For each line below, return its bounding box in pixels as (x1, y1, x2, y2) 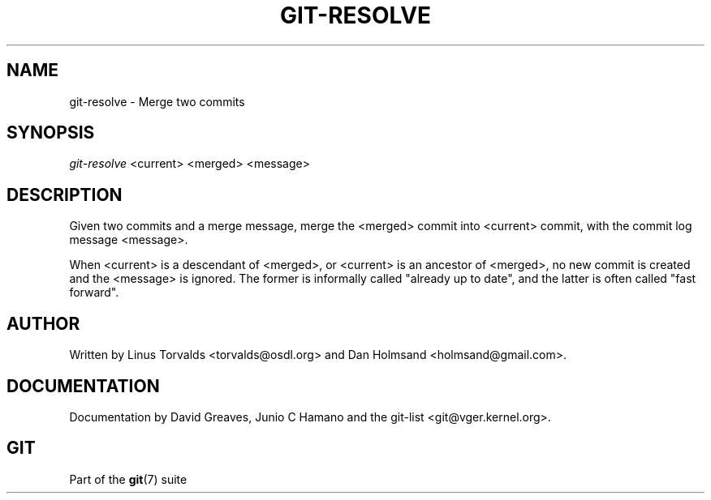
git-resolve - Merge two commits (69, 94, 245, 109)
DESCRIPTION (6, 184, 123, 205)
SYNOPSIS (6, 122, 95, 143)
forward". (69, 285, 119, 300)
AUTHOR (6, 313, 80, 334)
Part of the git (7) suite (69, 472, 187, 486)
